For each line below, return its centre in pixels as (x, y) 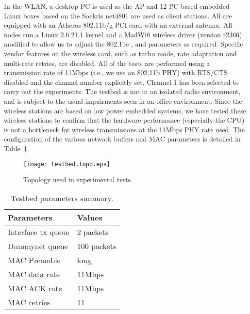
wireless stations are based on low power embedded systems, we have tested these (125, 110)
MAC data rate (34, 274)
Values (90, 217)
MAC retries (29, 302)
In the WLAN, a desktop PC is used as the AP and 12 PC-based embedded (117, 6)
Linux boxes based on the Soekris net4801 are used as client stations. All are (118, 15)
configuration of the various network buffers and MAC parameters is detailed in (122, 139)
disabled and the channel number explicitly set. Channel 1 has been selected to (121, 82)
